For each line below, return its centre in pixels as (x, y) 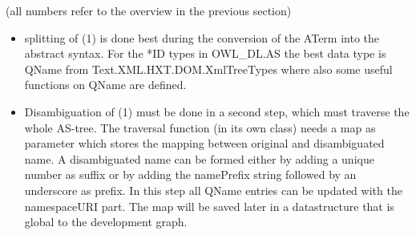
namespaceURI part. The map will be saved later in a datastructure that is (209, 206)
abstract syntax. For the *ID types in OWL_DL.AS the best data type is (205, 53)
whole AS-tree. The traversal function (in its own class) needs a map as (200, 127)
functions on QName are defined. (105, 85)
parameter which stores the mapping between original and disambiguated (204, 143)
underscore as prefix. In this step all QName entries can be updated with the (213, 190)
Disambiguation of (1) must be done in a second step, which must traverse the (217, 111)
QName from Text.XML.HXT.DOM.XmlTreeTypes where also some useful (208, 69)
